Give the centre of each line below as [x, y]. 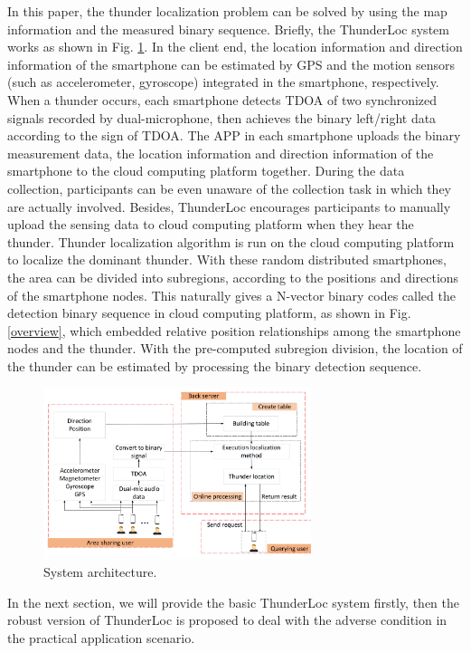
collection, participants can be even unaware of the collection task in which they [229, 188]
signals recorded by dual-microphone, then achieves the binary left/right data [222, 117]
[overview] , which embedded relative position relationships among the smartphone [234, 330]
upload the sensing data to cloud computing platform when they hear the [211, 224]
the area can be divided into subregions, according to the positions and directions [233, 277]
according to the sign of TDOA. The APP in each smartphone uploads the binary [234, 135]
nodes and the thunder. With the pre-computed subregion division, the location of [235, 348]
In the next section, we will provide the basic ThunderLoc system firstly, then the [234, 602]
